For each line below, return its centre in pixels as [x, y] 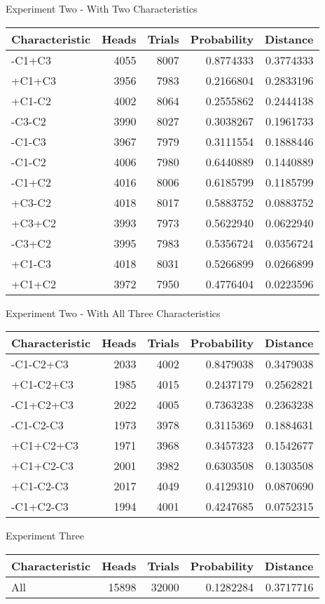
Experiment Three [45, 536]
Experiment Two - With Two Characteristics [102, 8]
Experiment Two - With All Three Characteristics [113, 313]
